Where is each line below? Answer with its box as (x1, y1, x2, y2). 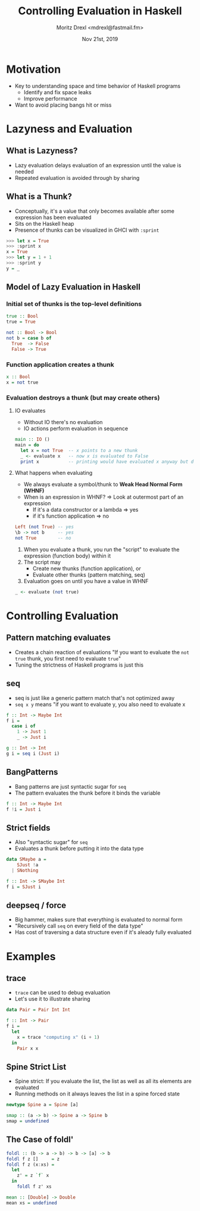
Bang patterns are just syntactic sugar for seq (14, 783, 127, 790)
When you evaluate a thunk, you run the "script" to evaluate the (23, 546, 180, 553)
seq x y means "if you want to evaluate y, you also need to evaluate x (14, 701, 186, 708)
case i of (11, 723, 36, 729)
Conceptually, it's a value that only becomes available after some (14, 207, 174, 214)
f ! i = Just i (6, 806, 42, 812)
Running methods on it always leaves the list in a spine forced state (14, 1090, 180, 1097)
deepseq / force (6, 900, 67, 910)
